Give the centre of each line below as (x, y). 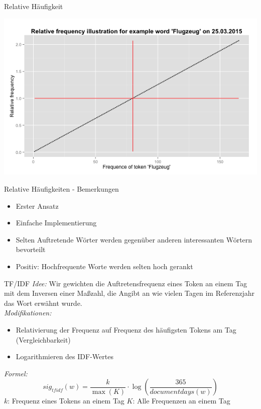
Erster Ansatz (37, 206)
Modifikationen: (28, 313)
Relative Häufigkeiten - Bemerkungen (61, 188)
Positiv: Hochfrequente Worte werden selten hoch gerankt (104, 266)
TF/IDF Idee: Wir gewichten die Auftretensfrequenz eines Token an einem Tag (126, 283)
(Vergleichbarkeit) (43, 339)
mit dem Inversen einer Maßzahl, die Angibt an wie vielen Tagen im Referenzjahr (129, 293)
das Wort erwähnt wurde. (43, 303)
